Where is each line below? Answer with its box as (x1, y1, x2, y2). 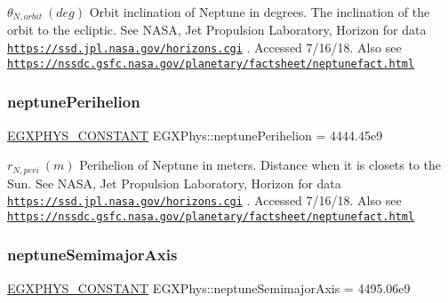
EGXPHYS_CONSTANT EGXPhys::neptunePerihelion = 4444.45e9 (7, 125, 383, 144)
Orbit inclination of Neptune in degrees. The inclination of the (89, 3, 430, 20)
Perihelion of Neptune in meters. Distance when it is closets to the (79, 155, 442, 174)
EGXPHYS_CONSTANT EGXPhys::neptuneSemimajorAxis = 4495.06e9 (7, 278, 411, 297)
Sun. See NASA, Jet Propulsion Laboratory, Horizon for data (7, 173, 341, 192)
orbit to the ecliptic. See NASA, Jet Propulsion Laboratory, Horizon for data (7, 20, 427, 39)
